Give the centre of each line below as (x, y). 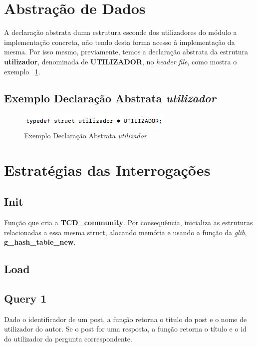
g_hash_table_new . (40, 242)
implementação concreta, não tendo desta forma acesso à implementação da (120, 42)
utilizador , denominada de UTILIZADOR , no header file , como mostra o (121, 61)
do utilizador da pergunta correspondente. (68, 339)
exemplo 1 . (22, 71)
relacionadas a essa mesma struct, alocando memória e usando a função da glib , (126, 232)
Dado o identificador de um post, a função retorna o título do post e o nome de (126, 319)
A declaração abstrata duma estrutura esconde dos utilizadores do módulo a (121, 32)
